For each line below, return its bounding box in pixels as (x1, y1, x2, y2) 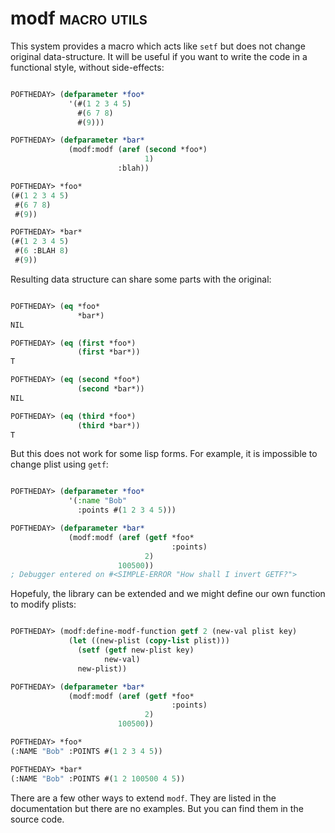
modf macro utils (10, 7, 148, 30)
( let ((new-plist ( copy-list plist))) (68, 636, 230, 646)
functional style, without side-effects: (10, 61, 165, 73)
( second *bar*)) (77, 384, 145, 394)
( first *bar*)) (77, 347, 141, 357)
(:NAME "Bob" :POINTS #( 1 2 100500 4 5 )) (10, 773, 186, 784)
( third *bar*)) (77, 420, 141, 431)
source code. (10, 813, 65, 825)
